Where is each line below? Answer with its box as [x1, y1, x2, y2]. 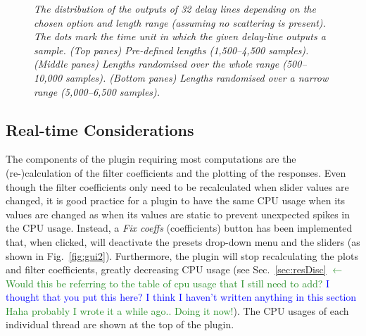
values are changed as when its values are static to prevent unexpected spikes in [6, 206, 351, 221]
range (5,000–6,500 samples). [34, 84, 160, 99]
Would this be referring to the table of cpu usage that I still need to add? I [6, 275, 330, 290]
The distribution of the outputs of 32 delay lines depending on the [34, 1, 316, 15]
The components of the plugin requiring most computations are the [6, 151, 296, 166]
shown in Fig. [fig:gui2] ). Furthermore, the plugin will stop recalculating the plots [6, 248, 358, 263]
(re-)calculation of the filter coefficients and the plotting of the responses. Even [6, 165, 346, 180]
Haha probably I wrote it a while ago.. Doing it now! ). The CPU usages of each [6, 303, 349, 318]
